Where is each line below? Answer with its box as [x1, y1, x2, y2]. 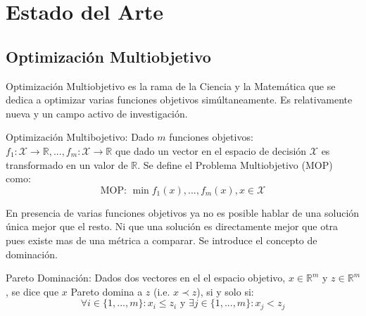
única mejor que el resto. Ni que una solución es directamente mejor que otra [6, 219, 339, 234]
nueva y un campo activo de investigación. [6, 106, 188, 120]
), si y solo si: [196, 284, 254, 298]
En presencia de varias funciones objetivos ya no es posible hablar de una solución [6, 205, 360, 220]
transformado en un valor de [6, 157, 128, 172]
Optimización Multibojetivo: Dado [6, 129, 154, 144]
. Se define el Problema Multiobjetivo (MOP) [137, 157, 333, 172]
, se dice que [6, 284, 59, 298]
